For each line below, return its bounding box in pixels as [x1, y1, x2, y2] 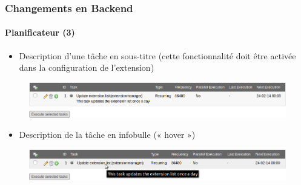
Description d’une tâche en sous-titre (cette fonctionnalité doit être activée [19, 49, 296, 62]
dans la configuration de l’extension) [19, 61, 154, 74]
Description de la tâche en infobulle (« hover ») [19, 128, 196, 141]
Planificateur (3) [5, 26, 75, 39]
